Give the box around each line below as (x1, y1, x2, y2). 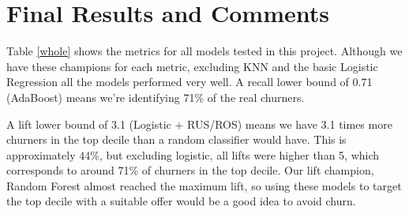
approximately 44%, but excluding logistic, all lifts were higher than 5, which (6, 146, 380, 163)
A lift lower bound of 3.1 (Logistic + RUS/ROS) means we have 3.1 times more (6, 115, 392, 132)
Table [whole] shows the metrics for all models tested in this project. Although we (6, 43, 403, 59)
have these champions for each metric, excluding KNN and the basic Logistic (6, 58, 378, 74)
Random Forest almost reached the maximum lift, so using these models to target (6, 177, 402, 193)
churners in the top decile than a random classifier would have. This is (6, 131, 347, 148)
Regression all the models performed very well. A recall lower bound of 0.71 (6, 73, 373, 90)
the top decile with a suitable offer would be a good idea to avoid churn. (6, 193, 356, 209)
